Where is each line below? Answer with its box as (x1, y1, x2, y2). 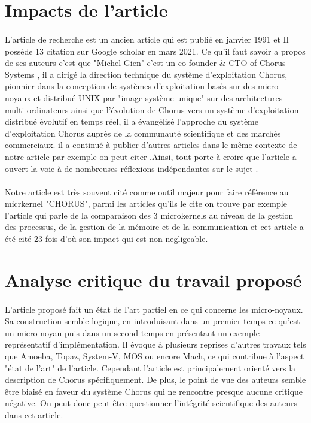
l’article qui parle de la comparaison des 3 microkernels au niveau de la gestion (5, 209, 294, 221)
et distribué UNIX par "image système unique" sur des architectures (33, 91, 283, 104)
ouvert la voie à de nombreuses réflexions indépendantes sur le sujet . (5, 162, 258, 174)
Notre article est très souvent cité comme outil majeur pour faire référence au (5, 185, 289, 198)
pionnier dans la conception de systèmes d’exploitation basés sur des (5, 80, 255, 92)
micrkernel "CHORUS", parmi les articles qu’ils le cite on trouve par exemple (5, 197, 287, 210)
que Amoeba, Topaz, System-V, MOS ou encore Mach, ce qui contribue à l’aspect (5, 350, 304, 362)
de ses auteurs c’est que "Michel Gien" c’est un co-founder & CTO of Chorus (5, 56, 286, 69)
